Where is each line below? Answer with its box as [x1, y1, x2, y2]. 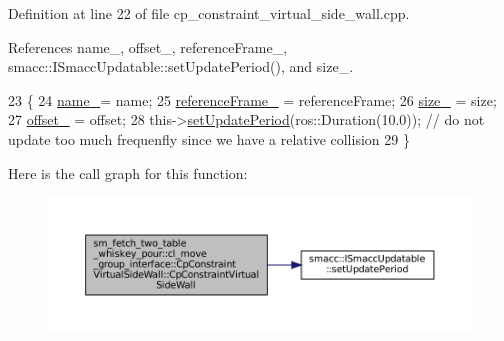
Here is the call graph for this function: [8, 162, 248, 183]
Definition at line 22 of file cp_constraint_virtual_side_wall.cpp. [8, 3, 410, 23]
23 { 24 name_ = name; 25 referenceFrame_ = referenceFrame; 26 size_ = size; [8, 89, 497, 110]
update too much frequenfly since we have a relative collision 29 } [8, 128, 410, 149]
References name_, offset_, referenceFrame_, [8, 36, 288, 57]
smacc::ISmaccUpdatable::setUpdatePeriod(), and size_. [8, 56, 354, 77]
